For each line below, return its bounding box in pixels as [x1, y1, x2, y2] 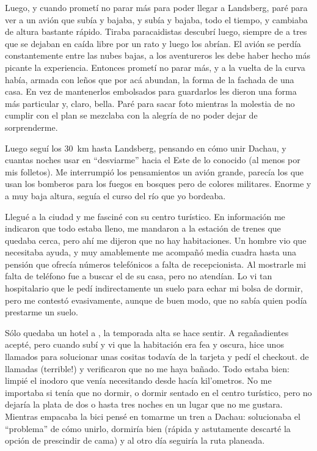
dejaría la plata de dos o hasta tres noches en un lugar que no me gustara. [5, 398, 283, 411]
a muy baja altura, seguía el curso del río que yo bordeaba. [5, 189, 226, 202]
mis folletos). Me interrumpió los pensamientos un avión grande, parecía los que [5, 165, 304, 178]
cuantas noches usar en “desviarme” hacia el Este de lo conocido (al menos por [5, 153, 301, 166]
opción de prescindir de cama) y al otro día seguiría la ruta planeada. [5, 434, 265, 447]
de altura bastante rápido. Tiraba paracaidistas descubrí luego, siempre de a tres [5, 25, 307, 38]
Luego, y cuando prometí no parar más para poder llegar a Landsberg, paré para [5, 1, 308, 13]
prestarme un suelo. [5, 306, 79, 318]
